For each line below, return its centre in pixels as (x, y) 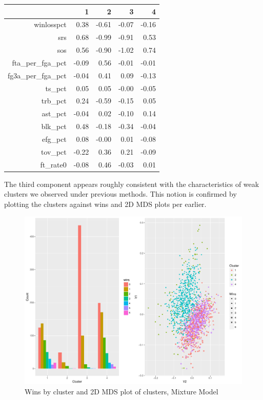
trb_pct (54, 101)
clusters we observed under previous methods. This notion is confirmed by (120, 194)
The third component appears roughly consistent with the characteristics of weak (132, 184)
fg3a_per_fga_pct (37, 75)
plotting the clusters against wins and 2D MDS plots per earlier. (105, 204)
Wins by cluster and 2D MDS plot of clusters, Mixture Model (122, 391)
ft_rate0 (53, 164)
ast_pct (54, 113)
